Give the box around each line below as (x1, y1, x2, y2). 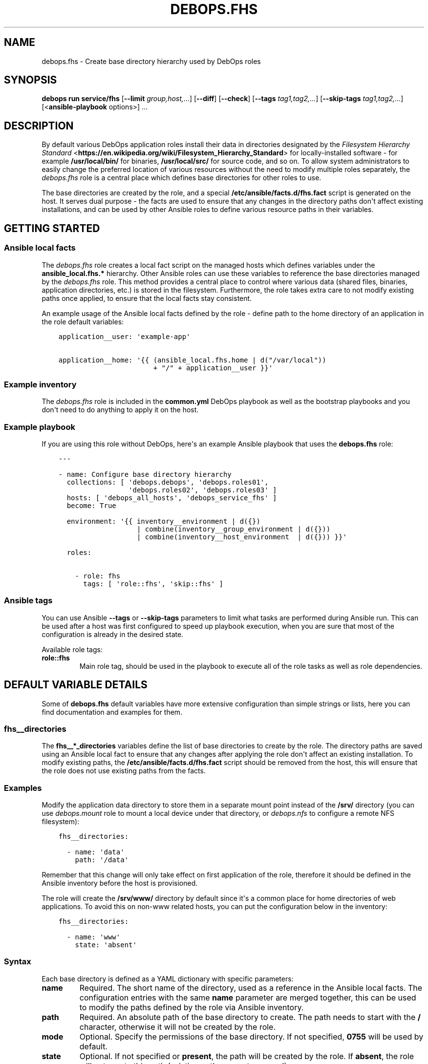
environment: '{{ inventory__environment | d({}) (66, 517, 260, 525)
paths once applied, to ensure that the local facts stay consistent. (42, 294, 252, 302)
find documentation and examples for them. (42, 707, 183, 716)
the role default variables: (42, 317, 124, 326)
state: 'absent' (75, 941, 137, 949)
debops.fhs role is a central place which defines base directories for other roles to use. (42, 173, 321, 182)
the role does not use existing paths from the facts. (42, 766, 206, 775)
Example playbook (4, 422, 75, 432)
